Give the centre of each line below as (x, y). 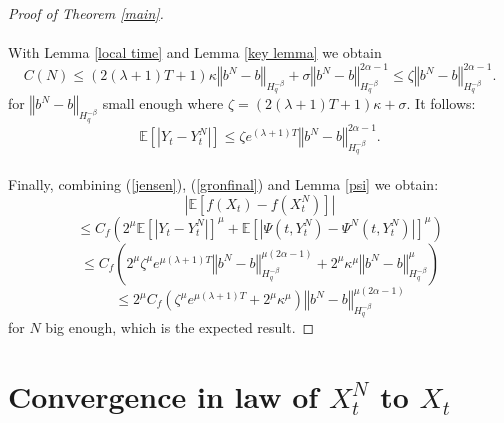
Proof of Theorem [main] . (86, 13)
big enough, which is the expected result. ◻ (180, 327)
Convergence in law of (163, 396)
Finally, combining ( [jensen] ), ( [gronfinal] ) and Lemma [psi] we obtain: (223, 183)
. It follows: (441, 103)
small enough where (163, 103)
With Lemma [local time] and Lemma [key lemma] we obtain (195, 52)
